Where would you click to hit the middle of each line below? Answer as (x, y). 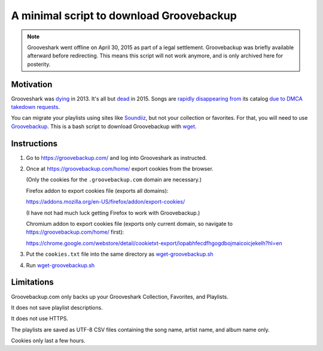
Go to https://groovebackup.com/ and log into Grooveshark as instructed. (117, 158)
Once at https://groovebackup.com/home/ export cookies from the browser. (120, 169)
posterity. (39, 64)
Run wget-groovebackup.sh (60, 265)
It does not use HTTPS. (40, 319)
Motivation (32, 84)
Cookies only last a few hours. (48, 341)
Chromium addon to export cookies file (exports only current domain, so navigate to (129, 224)
